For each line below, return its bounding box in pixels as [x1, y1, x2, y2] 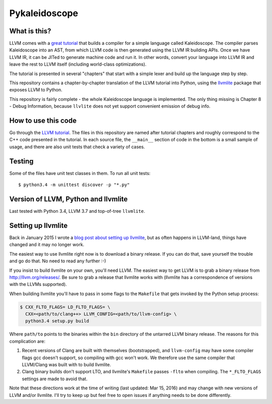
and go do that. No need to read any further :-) [9, 258, 106, 264]
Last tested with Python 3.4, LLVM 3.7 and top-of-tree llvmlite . [9, 208, 146, 214]
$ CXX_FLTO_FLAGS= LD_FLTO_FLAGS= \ [20, 304, 111, 310]
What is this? [9, 27, 51, 35]
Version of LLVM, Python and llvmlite [9, 195, 128, 203]
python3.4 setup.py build [25, 318, 89, 324]
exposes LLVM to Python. [9, 87, 62, 93]
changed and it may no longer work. [9, 242, 85, 248]
